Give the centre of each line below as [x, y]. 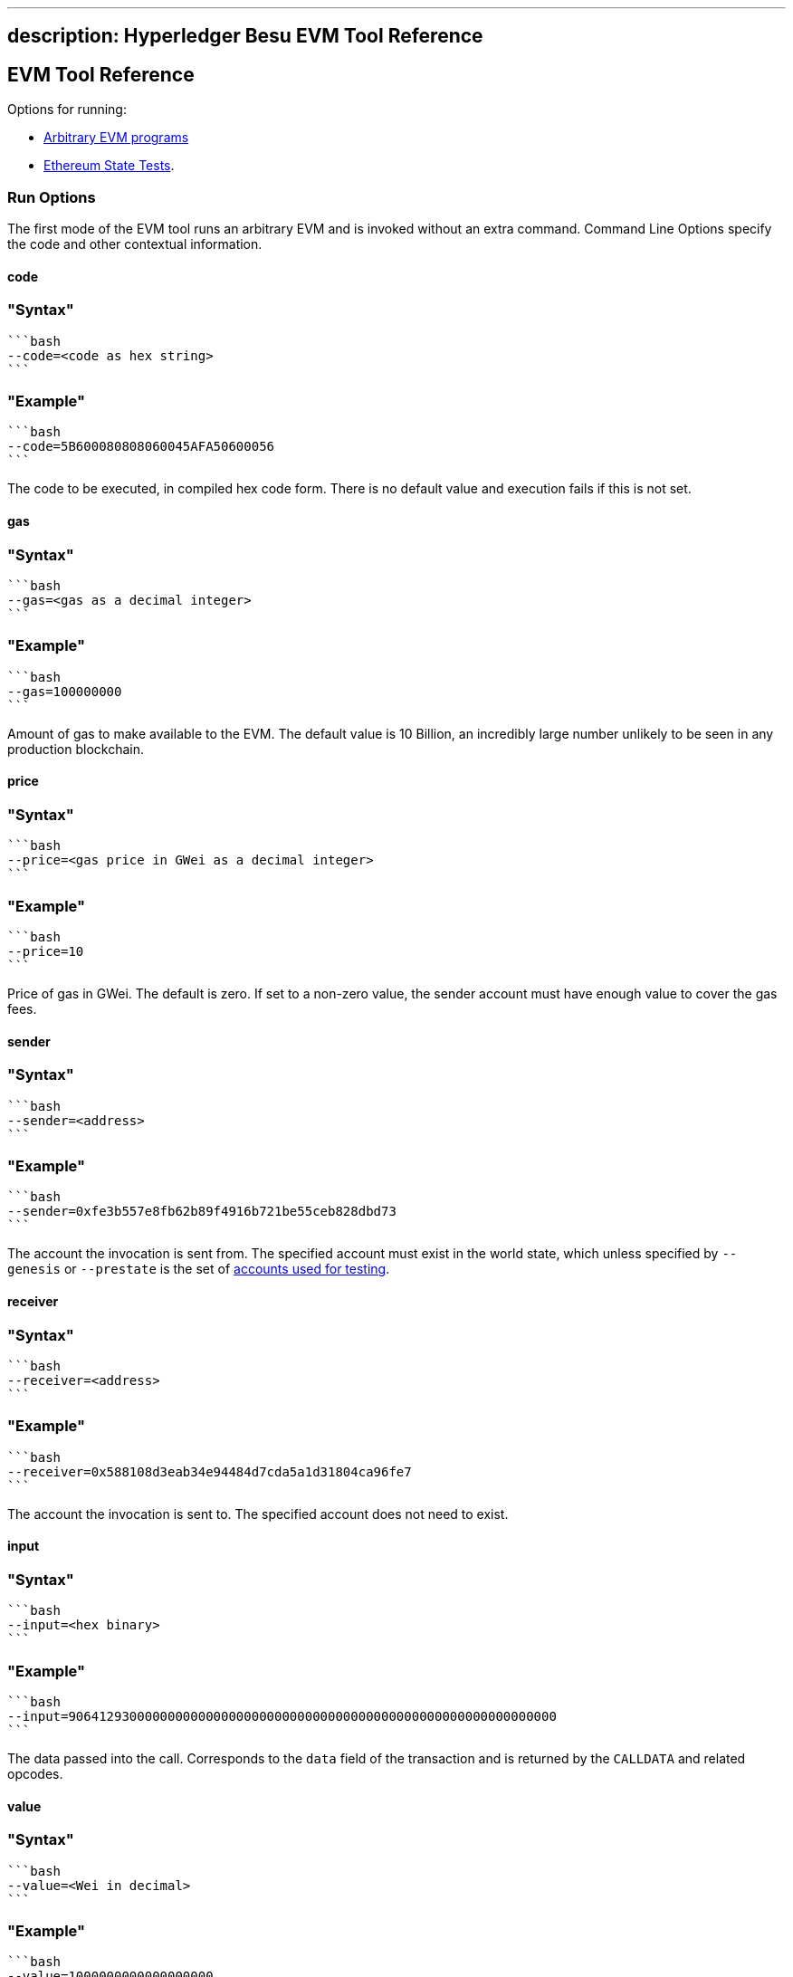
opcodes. [35, 1774]
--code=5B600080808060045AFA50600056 [141, 447]
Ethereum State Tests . [109, 166]
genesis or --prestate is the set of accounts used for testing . [199, 1269]
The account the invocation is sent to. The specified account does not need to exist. [258, 1514]
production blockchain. [76, 749]
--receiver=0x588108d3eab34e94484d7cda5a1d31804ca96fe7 [210, 1471]
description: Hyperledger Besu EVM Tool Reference [245, 36]
